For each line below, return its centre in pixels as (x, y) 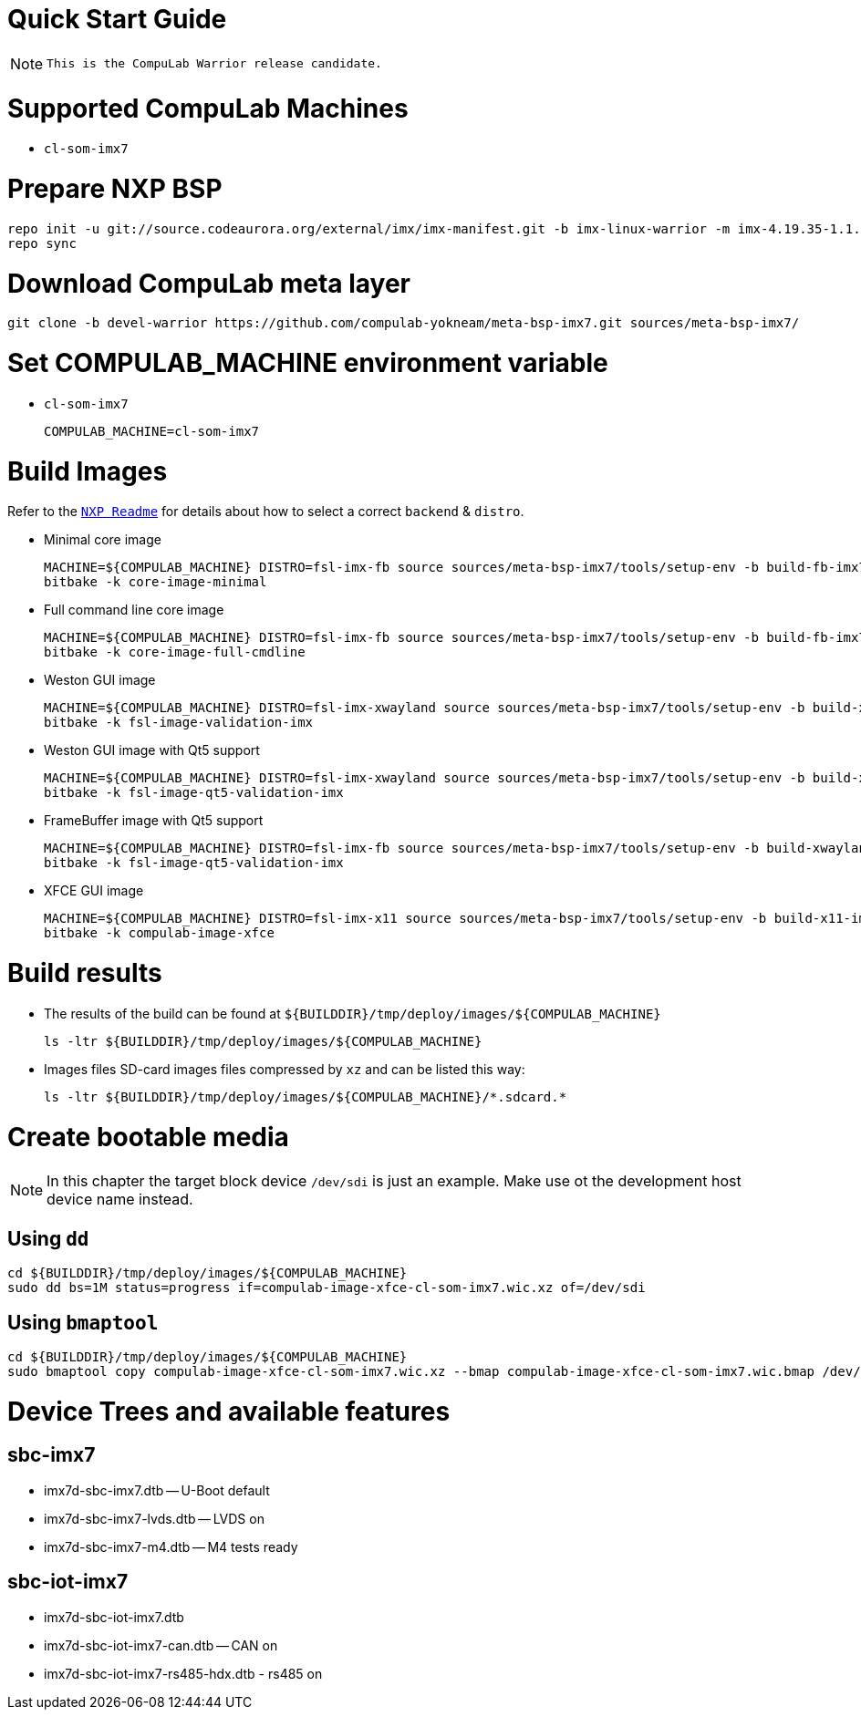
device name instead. (120, 1200)
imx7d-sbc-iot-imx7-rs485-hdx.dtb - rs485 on (183, 1673)
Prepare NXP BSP (115, 189)
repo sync (42, 243)
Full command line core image (134, 610)
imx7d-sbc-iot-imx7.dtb (114, 1617)
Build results (85, 973)
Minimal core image (103, 540)
